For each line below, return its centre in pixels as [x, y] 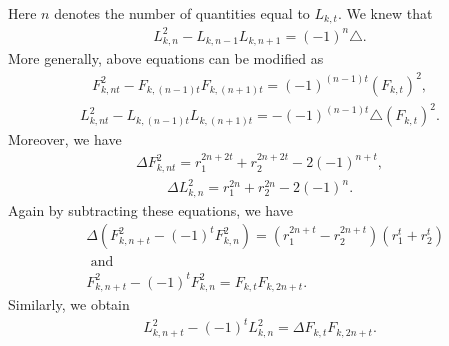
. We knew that [385, 13]
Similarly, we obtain [69, 304]
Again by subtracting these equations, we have [150, 209]
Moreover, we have [65, 139]
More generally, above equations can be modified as [166, 58]
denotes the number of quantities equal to [182, 13]
